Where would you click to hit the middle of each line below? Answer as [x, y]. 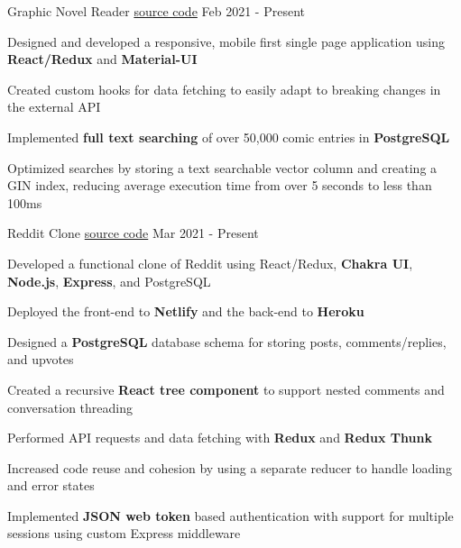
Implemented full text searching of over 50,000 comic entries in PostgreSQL [229, 137]
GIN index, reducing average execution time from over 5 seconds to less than [220, 185]
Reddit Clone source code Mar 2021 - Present [133, 233]
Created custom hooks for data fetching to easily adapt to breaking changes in [224, 89]
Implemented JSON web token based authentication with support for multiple [230, 515]
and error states [51, 485]
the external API [54, 107]
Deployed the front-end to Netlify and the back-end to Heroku [186, 311]
